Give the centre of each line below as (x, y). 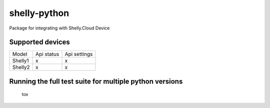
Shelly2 (21, 67)
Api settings (79, 54)
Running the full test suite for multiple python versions (96, 81)
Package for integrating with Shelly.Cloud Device (59, 28)
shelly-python (39, 13)
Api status (47, 54)
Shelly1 (21, 61)
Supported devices (39, 42)
